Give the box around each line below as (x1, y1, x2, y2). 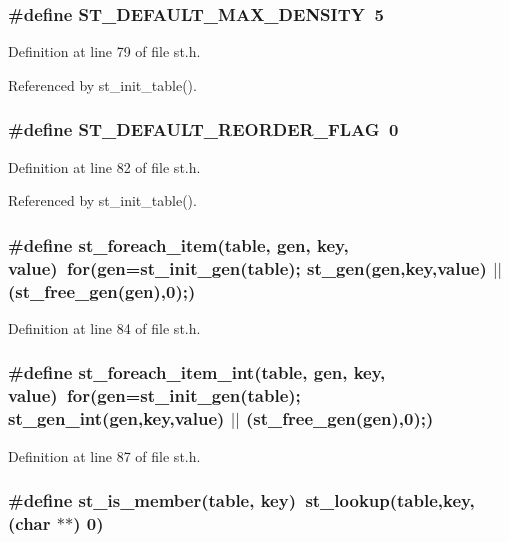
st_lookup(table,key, (305, 488, 475, 513)
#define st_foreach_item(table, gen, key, (8, 232, 349, 257)
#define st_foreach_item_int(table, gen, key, (8, 360, 386, 385)
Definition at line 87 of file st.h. (8, 445, 201, 466)
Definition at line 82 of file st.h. (8, 156, 201, 177)
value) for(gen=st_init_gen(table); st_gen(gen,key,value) (8, 255, 487, 280)
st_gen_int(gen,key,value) (8, 406, 225, 431)
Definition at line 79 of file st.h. (8, 41, 201, 62)
